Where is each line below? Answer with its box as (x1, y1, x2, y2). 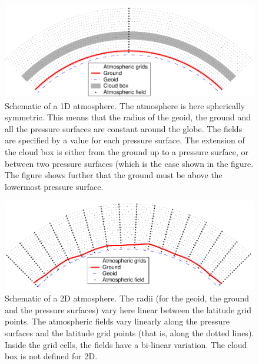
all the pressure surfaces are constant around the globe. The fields (5, 122, 243, 135)
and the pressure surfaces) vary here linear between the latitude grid (5, 303, 252, 316)
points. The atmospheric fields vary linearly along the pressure (5, 315, 230, 327)
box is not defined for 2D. (5, 350, 98, 362)
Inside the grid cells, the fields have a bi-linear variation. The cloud (5, 338, 247, 350)
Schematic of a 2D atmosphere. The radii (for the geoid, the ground (5, 292, 249, 304)
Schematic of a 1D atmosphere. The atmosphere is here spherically (5, 99, 245, 112)
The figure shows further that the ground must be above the (5, 169, 223, 181)
